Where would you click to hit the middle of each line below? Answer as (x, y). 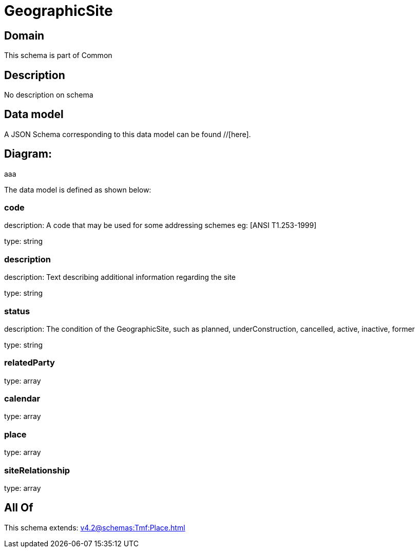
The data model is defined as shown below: (78, 189)
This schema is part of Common (58, 55)
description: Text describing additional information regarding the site (120, 277)
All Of (19, 508)
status (17, 311)
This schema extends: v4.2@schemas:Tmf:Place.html (95, 527)
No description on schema (49, 95)
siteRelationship (37, 470)
